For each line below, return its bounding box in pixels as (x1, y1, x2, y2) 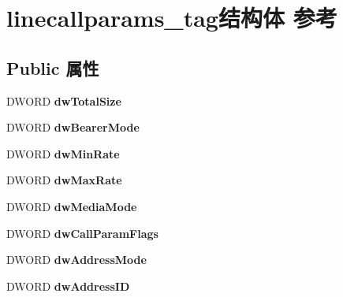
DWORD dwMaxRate (6, 172, 122, 188)
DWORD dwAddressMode (6, 251, 147, 268)
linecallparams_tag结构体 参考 (6, 2, 337, 34)
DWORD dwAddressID (6, 277, 130, 294)
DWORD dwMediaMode (6, 198, 137, 214)
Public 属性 (6, 55, 99, 80)
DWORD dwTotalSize (6, 92, 121, 109)
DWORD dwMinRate (6, 145, 120, 161)
